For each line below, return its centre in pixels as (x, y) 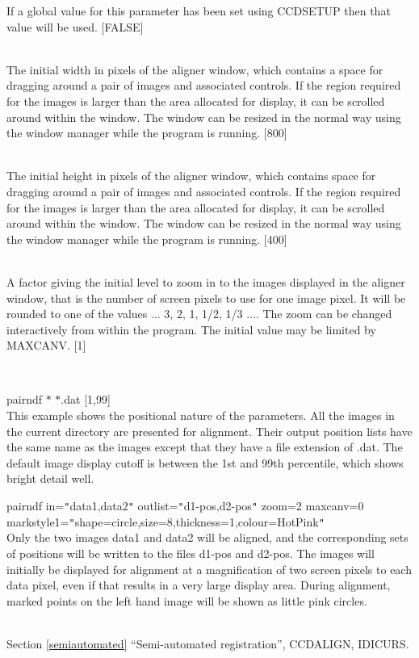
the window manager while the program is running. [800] (147, 133)
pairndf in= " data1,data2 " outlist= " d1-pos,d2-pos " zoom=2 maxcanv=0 (185, 506)
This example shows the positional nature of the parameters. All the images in (201, 415)
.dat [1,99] (86, 399)
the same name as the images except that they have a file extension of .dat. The (205, 447)
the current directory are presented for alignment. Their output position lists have (209, 431)
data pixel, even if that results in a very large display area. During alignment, (199, 585)
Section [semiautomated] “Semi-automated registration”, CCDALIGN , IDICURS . (208, 643)
